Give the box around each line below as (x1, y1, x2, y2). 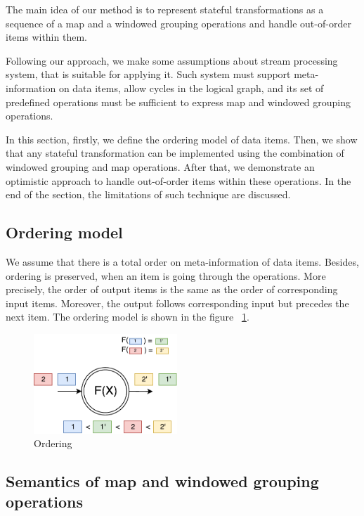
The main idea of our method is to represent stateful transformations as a (6, 2, 324, 16)
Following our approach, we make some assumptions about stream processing (6, 53, 338, 67)
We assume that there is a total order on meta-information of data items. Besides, (6, 254, 359, 269)
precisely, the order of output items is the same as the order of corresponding (6, 282, 338, 297)
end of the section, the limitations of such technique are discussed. (6, 187, 291, 202)
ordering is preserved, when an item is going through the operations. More (6, 268, 326, 283)
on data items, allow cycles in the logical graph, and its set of (58, 80, 324, 95)
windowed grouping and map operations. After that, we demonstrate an (6, 159, 315, 174)
